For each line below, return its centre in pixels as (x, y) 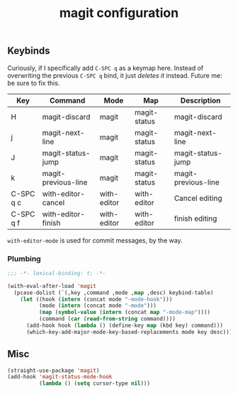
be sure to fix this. (34, 83)
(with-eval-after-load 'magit (52, 286)
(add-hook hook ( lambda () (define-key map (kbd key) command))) (124, 326)
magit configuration (119, 13)
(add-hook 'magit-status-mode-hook (60, 377)
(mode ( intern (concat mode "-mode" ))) (98, 306)
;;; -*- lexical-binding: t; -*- (57, 273)
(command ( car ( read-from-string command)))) (107, 319)
